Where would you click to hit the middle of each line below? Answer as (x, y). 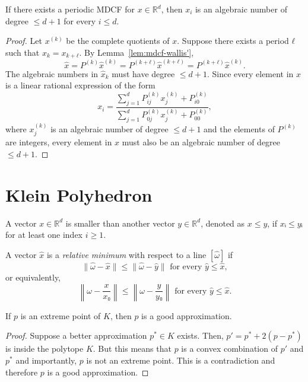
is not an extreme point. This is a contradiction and (181, 360)
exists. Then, (200, 335)
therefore (22, 372)
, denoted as (223, 223)
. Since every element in (250, 73)
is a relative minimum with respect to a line (126, 254)
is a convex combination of (229, 348)
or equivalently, (33, 277)
